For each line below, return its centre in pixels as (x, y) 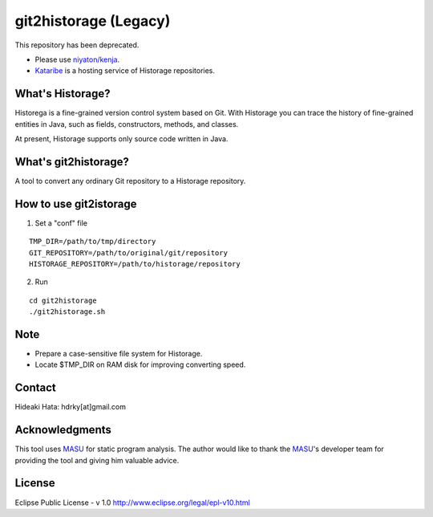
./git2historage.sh (67, 312)
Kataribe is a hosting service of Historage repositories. (125, 71)
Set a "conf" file (61, 223)
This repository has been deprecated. (77, 45)
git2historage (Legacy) (93, 21)
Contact (35, 388)
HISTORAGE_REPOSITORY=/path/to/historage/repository (135, 264)
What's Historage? (63, 94)
